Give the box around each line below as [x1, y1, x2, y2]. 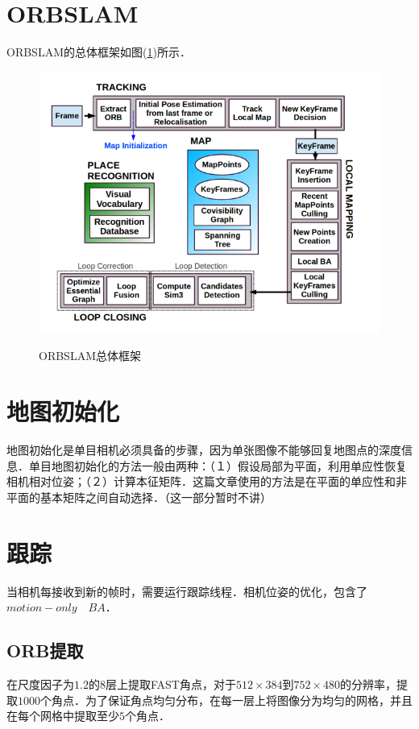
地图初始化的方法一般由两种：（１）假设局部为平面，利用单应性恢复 [51, 457, 407, 474]
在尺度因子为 [6, 675, 74, 692]
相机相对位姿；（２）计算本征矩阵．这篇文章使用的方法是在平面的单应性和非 [6, 473, 407, 490]
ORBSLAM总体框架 [39, 347, 141, 364]
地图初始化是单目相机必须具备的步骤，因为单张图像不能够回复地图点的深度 [6, 441, 401, 458]
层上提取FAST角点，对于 [105, 675, 236, 692]
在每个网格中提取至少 [6, 707, 119, 724]
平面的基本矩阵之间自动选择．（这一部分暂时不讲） [6, 488, 272, 505]
